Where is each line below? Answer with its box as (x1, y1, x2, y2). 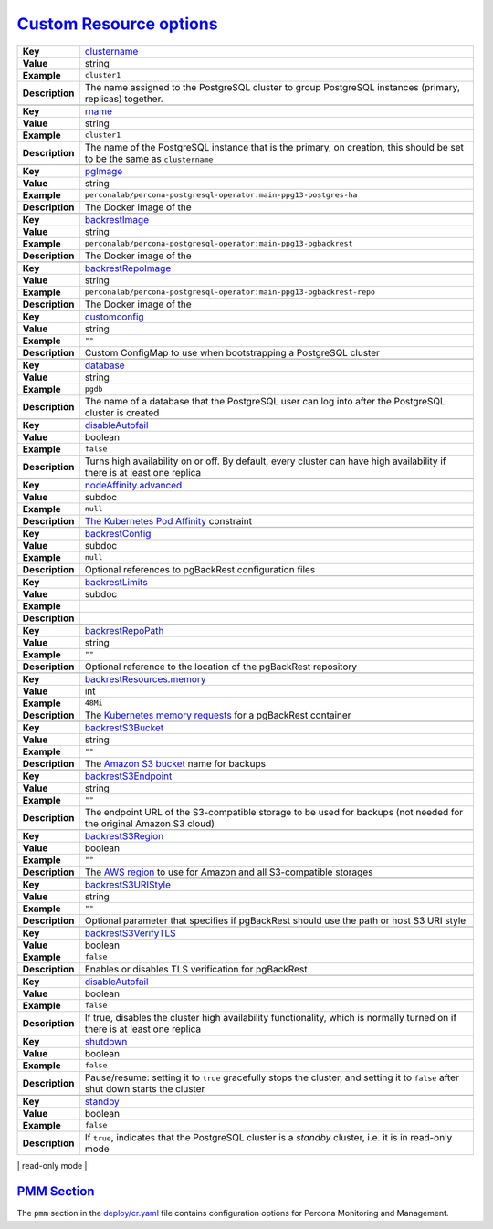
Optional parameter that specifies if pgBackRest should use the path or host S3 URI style (84, 914, 467, 927)
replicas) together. (84, 92, 163, 105)
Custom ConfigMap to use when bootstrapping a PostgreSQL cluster (84, 346, 381, 359)
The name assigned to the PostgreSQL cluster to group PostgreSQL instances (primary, (84, 80, 461, 93)
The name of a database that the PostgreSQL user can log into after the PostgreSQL (84, 394, 446, 407)
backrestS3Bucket (84, 721, 164, 734)
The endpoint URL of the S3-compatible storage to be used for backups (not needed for (84, 805, 464, 818)
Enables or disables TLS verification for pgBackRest (84, 962, 308, 975)
